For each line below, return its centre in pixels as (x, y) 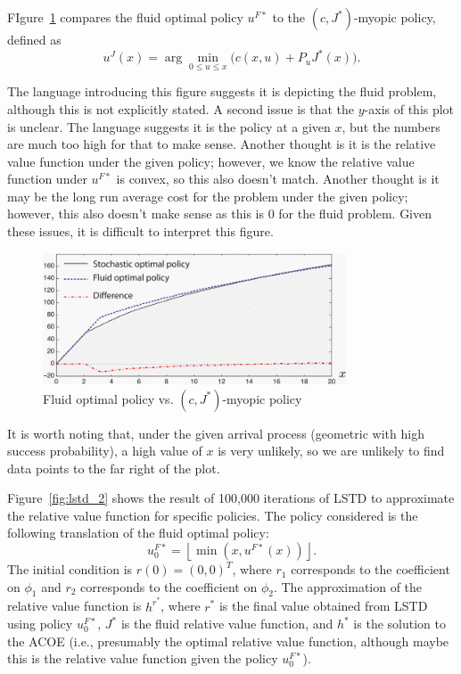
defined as (34, 39)
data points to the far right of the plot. (114, 468)
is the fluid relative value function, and (227, 624)
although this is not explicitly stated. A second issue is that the (181, 108)
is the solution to (399, 624)
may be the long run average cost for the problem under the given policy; (208, 196)
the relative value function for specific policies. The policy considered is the (213, 515)
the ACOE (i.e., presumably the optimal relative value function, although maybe (228, 641)
